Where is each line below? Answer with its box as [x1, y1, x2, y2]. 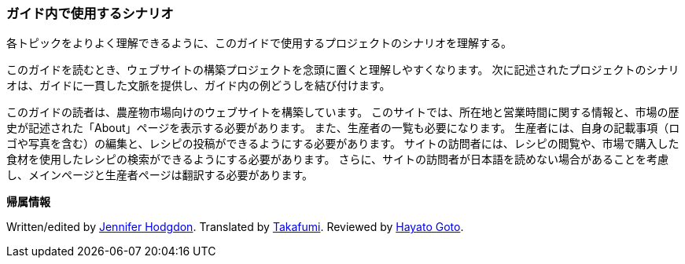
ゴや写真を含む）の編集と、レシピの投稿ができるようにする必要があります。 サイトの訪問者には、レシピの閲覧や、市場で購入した [6, 137, 679, 151]
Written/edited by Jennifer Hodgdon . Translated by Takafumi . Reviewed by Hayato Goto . [6, 220, 464, 234]
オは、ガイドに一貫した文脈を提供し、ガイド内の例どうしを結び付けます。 [6, 79, 391, 93]
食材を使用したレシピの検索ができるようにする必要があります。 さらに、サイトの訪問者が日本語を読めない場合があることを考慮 [6, 152, 668, 167]
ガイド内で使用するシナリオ [6, 5, 174, 21]
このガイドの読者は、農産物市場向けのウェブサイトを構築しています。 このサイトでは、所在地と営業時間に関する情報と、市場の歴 [6, 105, 679, 119]
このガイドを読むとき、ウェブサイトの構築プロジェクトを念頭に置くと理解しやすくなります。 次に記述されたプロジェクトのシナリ [6, 63, 679, 77]
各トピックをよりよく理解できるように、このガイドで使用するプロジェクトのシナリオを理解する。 [6, 36, 513, 50]
